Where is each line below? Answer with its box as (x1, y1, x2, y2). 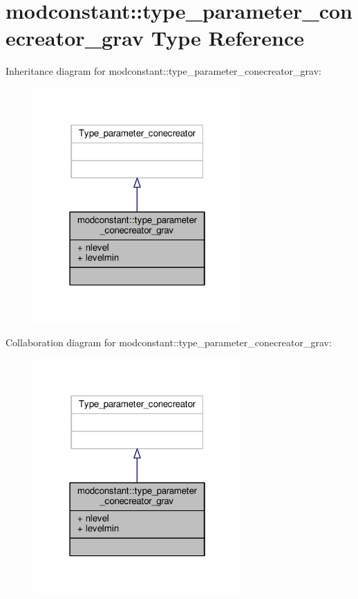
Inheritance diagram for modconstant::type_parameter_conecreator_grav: (6, 64, 321, 78)
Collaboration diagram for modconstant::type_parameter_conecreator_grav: (6, 334, 332, 349)
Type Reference (151, 24, 305, 52)
